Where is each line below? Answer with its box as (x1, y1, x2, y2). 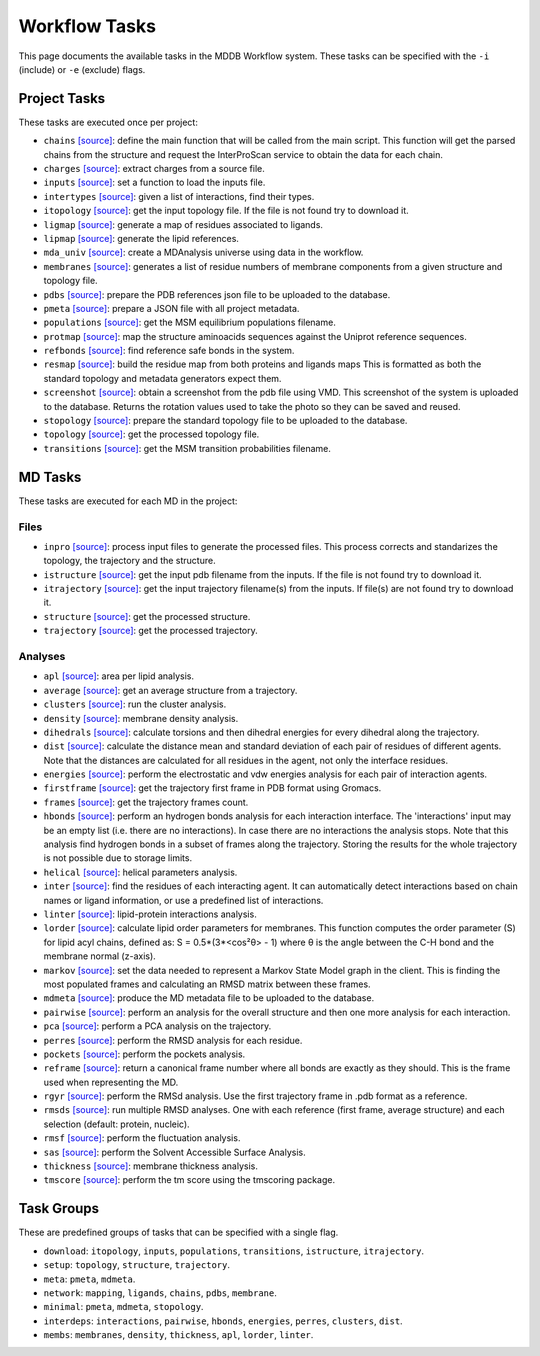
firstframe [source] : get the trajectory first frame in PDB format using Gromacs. (43, 782, 382, 794)
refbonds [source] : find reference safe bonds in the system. (43, 345, 295, 357)
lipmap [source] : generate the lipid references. (43, 232, 240, 244)
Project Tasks (18, 90, 106, 107)
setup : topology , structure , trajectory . (43, 1259, 230, 1271)
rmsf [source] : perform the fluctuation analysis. (43, 1132, 241, 1144)
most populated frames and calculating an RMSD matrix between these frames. (43, 978, 371, 990)
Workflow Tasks (18, 15, 157, 37)
